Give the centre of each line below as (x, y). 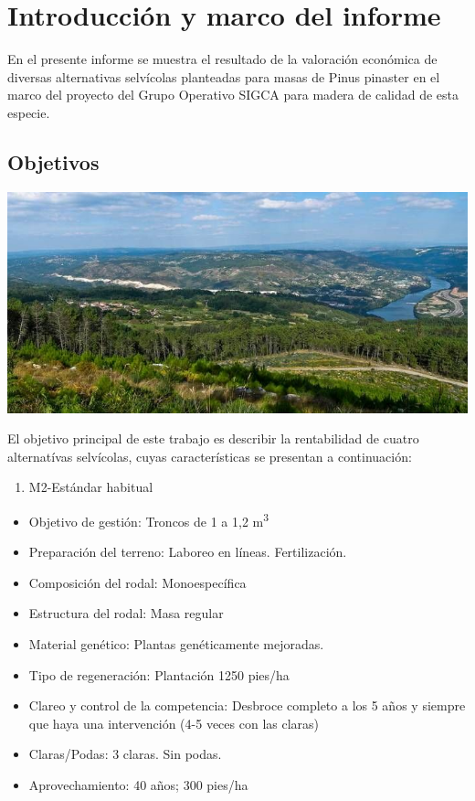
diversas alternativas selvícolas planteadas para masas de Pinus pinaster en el (224, 76)
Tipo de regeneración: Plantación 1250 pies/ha (159, 674)
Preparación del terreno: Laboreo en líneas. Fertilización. (188, 552)
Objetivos (53, 161)
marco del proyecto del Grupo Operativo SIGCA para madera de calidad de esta (233, 95)
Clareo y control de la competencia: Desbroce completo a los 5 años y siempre (247, 705)
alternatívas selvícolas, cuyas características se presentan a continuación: (210, 456)
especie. (29, 112)
